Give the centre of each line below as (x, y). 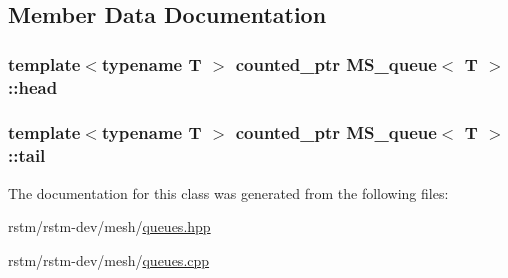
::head (33, 86)
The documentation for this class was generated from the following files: (228, 192)
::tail (27, 155)
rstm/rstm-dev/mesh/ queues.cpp (109, 259)
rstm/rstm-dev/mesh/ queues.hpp (109, 226)
